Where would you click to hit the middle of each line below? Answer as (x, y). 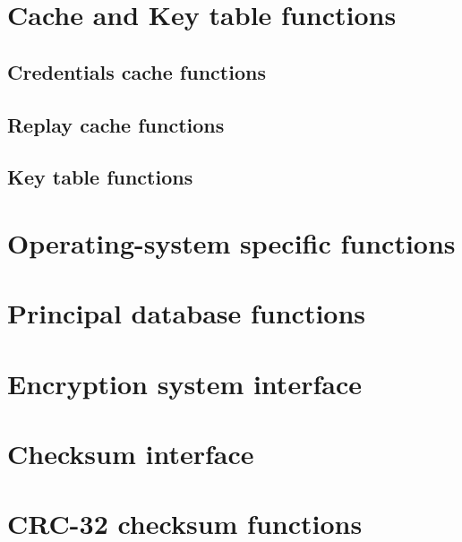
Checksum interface (131, 454)
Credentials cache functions (137, 71)
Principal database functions (187, 313)
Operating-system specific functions (231, 242)
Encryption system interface (184, 383)
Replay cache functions (116, 124)
